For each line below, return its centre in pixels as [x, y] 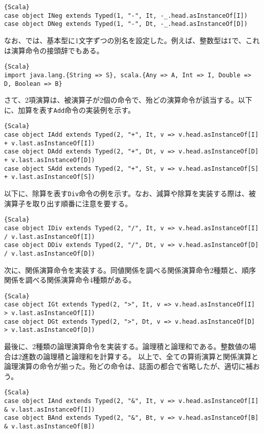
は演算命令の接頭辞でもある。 [54, 50]
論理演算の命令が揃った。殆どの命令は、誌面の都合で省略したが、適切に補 [128, 366]
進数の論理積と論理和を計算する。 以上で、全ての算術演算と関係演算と [140, 356]
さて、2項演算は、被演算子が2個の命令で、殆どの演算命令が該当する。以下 [128, 100]
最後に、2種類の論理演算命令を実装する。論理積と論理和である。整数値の [127, 346]
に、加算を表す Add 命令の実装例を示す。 [70, 110]
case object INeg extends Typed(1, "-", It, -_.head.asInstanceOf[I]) [126, 16]
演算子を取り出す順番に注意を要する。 [68, 203]
